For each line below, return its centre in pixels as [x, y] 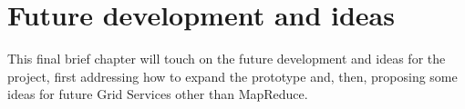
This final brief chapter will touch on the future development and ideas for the [227, 59]
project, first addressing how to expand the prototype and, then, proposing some [232, 76]
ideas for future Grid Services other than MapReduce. [158, 94]
